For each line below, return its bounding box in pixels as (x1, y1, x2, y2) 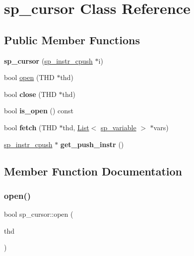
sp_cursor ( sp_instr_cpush (4, 55, 93, 66)
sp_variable (100, 122, 136, 132)
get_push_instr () (60, 139, 124, 149)
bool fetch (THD (4, 122, 57, 132)
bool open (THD (4, 72, 55, 83)
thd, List (63, 122, 89, 132)
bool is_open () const (4, 105, 74, 116)
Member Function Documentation (4, 163, 183, 178)
